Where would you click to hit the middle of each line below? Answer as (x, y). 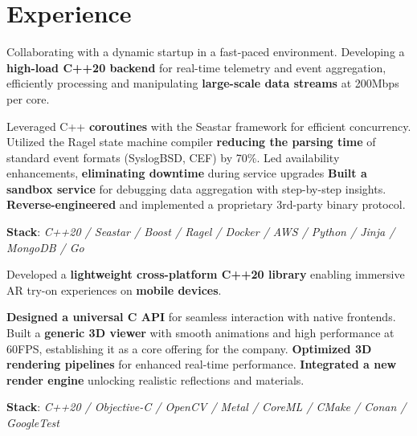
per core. (28, 98)
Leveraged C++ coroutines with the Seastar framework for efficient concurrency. (209, 126)
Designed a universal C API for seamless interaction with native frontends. (201, 317)
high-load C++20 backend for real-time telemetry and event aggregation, (196, 67)
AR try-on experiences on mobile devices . (114, 289)
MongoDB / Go (45, 247)
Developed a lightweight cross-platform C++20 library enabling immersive (206, 274)
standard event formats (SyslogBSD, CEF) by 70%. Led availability (173, 157)
